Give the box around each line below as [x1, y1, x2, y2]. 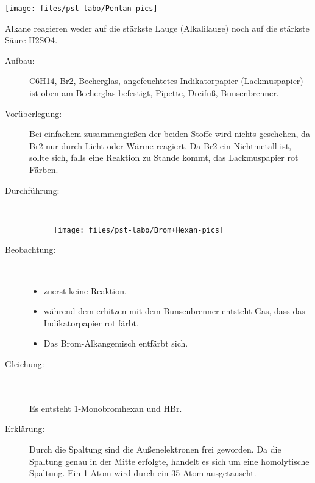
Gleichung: [5, 358, 44, 370]
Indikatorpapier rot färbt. [43, 316, 139, 329]
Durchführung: [5, 183, 60, 196]
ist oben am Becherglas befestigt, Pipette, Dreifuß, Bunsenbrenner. [29, 86, 279, 99]
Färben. [29, 163, 58, 175]
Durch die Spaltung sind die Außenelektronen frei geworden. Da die [29, 442, 281, 455]
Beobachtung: [5, 243, 56, 256]
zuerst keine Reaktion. [43, 284, 127, 297]
